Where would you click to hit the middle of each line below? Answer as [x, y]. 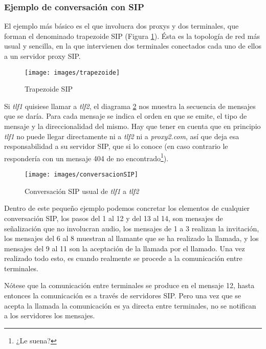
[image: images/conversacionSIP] [81, 175]
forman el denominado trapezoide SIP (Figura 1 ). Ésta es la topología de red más [132, 36]
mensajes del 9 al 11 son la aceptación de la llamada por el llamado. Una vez [125, 248]
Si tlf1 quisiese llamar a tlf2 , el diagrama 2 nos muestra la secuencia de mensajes [130, 106]
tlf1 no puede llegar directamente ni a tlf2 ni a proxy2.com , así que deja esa [122, 136]
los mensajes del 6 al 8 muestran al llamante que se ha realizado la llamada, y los [131, 238]
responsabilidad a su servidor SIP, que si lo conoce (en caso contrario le [116, 146]
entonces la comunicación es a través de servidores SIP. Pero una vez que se [123, 296]
